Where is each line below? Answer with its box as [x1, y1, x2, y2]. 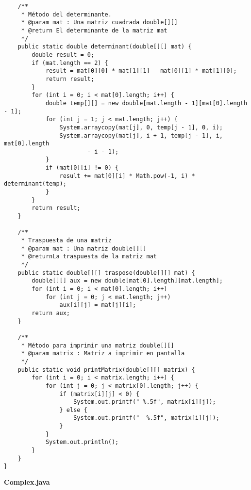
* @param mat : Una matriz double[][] [21, 245, 147, 252]
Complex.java [4, 477, 50, 487]
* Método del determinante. [21, 11, 112, 18]
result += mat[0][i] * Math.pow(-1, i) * [59, 172, 195, 179]
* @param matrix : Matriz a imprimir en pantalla [21, 350, 185, 357]
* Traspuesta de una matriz [21, 237, 112, 244]
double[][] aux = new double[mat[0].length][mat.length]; [32, 277, 223, 285]
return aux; [32, 309, 70, 316]
